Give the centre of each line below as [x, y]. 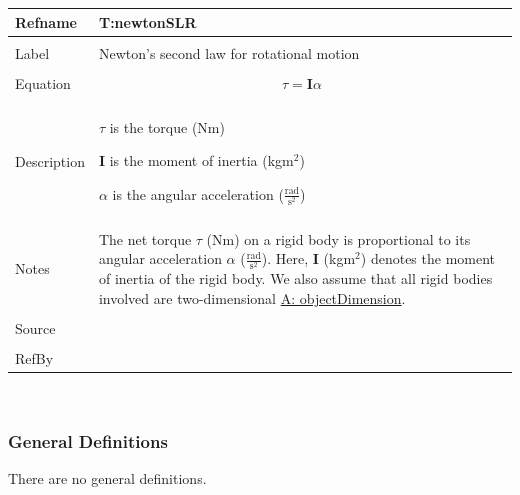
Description [50, 160]
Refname [46, 21]
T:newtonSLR [147, 21]
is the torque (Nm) [167, 126]
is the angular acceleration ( [198, 193]
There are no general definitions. [107, 478]
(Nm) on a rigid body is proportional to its [338, 238]
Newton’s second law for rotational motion [229, 52]
